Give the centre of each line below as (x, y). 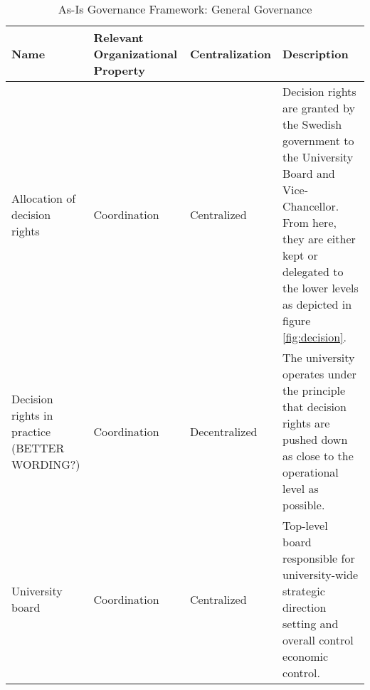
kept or (300, 255)
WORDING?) (46, 464)
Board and (309, 173)
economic (306, 656)
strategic (304, 591)
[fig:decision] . (314, 337)
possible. (304, 505)
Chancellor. (311, 206)
